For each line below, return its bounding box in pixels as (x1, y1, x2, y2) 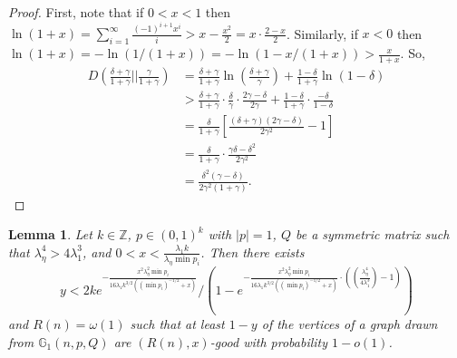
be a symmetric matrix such (295, 225, 450, 244)
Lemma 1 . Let (8, 225, 92, 244)
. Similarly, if (286, 24, 358, 43)
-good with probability (209, 332, 328, 351)
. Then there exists (200, 242, 305, 261)
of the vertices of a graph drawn (261, 314, 438, 334)
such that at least (130, 314, 225, 334)
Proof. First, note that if (8, 3, 144, 21)
